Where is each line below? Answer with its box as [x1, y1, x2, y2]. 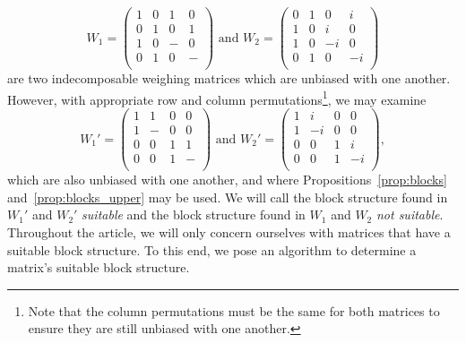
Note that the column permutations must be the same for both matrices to [28, 301, 440, 320]
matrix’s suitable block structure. [7, 258, 190, 277]
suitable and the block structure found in [82, 205, 306, 224]
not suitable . [375, 205, 444, 224]
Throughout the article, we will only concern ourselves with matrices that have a [7, 223, 451, 242]
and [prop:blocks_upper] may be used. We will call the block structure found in [7, 187, 448, 206]
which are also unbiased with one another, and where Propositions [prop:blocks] [7, 170, 447, 189]
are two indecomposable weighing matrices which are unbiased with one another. [7, 69, 451, 88]
